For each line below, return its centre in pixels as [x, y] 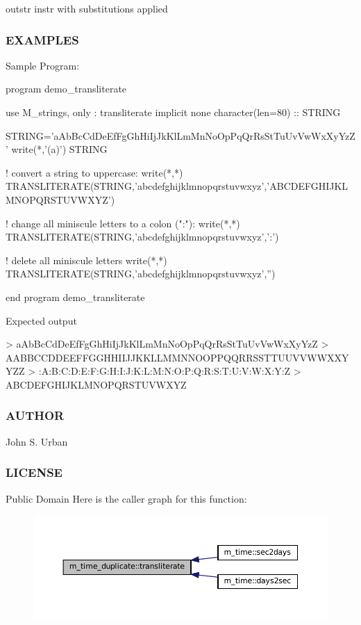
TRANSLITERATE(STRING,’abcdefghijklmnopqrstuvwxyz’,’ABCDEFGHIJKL [177, 186]
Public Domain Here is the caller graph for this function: [126, 498]
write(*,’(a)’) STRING [59, 149]
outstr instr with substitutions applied [87, 8]
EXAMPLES [42, 39]
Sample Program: [43, 65]
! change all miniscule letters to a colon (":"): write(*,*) [123, 223]
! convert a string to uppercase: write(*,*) [94, 172]
